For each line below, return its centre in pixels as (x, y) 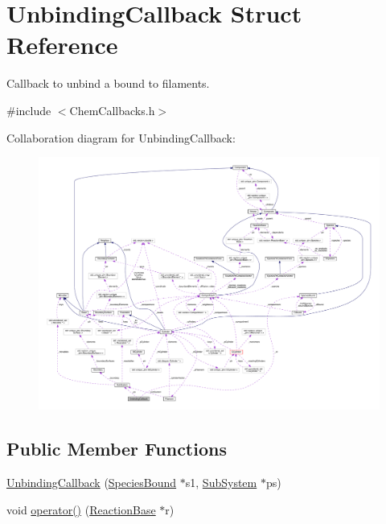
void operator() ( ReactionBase (81, 509)
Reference (62, 45)
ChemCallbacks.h (112, 110)
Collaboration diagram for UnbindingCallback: (121, 137)
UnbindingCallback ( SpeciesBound (92, 483)
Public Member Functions (117, 449)
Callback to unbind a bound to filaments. (108, 83)
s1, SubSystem (221, 483)
